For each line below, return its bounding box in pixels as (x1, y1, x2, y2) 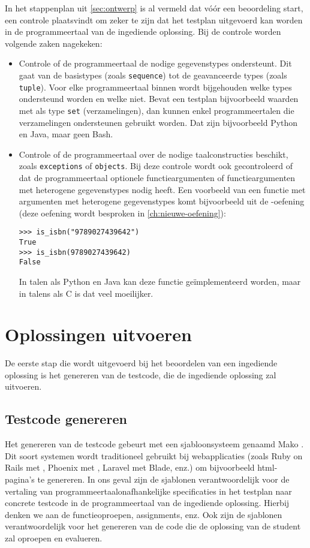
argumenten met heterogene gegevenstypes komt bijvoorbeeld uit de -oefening (19, 195, 305, 207)
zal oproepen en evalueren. (5, 532, 103, 544)
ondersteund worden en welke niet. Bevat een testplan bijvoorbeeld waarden (19, 92, 299, 105)
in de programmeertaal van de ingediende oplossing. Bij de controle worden (5, 25, 281, 38)
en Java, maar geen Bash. (19, 128, 113, 140)
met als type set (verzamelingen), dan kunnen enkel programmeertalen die (19, 104, 294, 116)
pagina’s (5, 473, 35, 486)
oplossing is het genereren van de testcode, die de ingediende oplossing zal (5, 368, 276, 381)
